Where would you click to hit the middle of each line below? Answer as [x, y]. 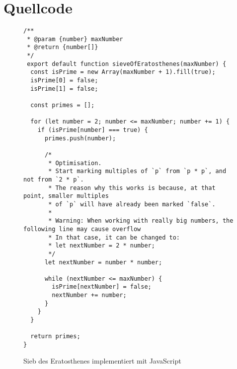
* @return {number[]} [63, 47]
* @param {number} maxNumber [75, 39]
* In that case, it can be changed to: [114, 237]
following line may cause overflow [82, 229]
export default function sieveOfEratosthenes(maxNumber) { [127, 64]
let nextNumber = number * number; [103, 262]
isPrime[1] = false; [64, 89]
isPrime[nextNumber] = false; [102, 287]
